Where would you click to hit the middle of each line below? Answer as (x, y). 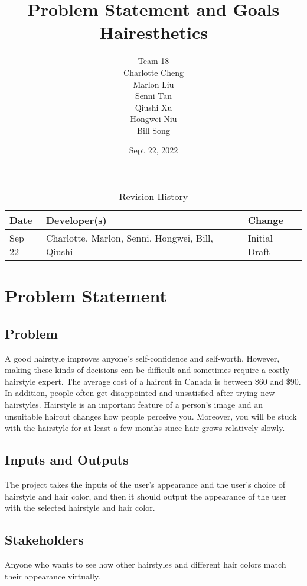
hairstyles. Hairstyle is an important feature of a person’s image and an (134, 405)
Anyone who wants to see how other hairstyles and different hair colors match (146, 564)
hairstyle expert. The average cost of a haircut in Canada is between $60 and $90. (153, 381)
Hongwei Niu (153, 119)
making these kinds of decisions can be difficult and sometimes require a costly (147, 370)
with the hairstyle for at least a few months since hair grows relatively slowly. (145, 428)
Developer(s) (76, 220)
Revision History (153, 197)
